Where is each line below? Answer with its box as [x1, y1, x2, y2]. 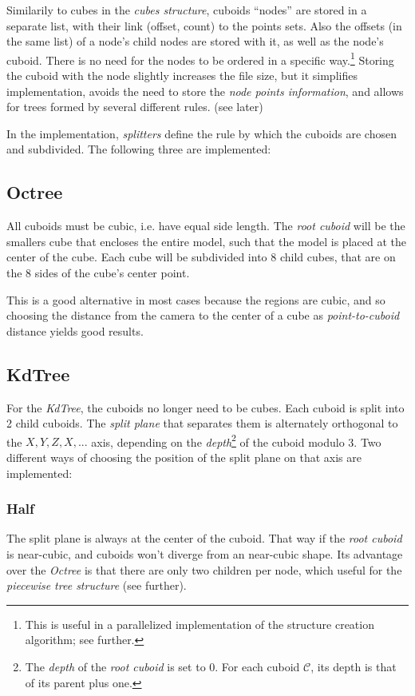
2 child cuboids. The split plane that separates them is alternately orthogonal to [6, 415, 398, 432]
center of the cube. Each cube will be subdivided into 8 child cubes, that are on [6, 249, 396, 265]
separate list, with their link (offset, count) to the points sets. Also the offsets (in [6, 17, 402, 34]
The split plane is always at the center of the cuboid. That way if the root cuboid [6, 530, 402, 547]
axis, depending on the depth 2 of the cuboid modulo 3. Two [91, 431, 381, 450]
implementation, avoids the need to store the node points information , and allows [6, 82, 404, 99]
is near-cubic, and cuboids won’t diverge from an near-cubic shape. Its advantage [6, 546, 403, 562]
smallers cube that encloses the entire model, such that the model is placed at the [6, 233, 406, 249]
